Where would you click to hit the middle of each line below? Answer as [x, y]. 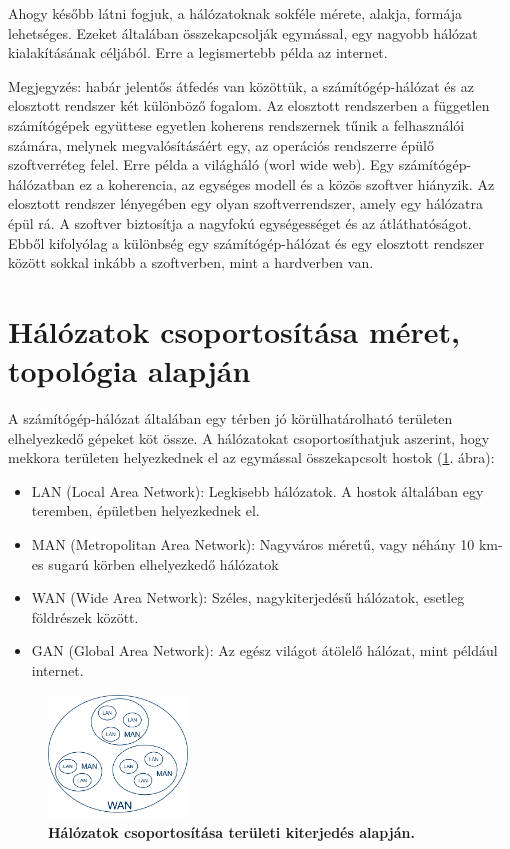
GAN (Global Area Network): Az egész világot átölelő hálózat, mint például [264, 650]
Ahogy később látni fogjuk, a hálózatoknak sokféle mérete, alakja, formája [235, 13]
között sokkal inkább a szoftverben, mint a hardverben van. [191, 262]
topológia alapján [129, 370]
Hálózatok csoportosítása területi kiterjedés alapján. [231, 832]
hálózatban [41, 183]
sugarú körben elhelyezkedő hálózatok [163, 563]
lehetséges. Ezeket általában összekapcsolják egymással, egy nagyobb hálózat [243, 32]
